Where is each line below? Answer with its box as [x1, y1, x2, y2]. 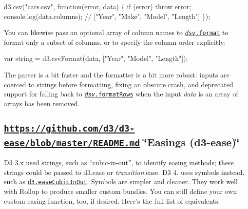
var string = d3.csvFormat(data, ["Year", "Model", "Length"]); [4, 53, 188, 63]
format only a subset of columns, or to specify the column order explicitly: [4, 37, 226, 47]
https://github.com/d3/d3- [4, 123, 135, 133]
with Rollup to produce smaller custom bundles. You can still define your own [4, 186, 237, 196]
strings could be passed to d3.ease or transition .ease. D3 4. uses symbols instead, [4, 167, 245, 177]
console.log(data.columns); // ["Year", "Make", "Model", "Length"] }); [4, 11, 210, 21]
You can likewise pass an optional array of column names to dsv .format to [4, 27, 229, 38]
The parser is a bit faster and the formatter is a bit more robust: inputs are [4, 70, 229, 80]
